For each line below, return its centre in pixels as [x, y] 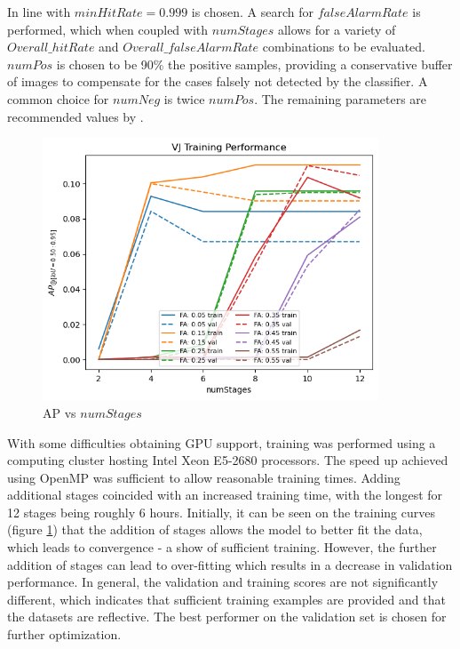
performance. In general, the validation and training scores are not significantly [223, 582]
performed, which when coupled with [108, 29]
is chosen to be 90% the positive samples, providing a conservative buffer [254, 64]
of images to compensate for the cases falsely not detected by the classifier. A [218, 81]
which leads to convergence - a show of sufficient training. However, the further [222, 547]
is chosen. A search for [252, 12]
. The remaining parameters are [341, 98]
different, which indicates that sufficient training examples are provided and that [226, 599]
